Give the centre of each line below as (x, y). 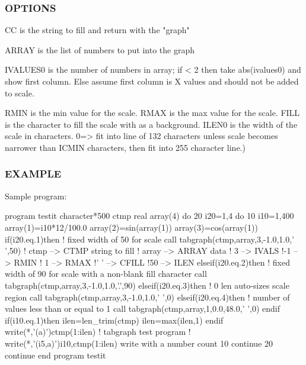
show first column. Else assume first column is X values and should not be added (152, 81)
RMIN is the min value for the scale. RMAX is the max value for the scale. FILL (152, 113)
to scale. (20, 93)
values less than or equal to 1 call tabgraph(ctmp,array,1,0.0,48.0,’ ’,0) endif (142, 309)
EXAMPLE (33, 174)
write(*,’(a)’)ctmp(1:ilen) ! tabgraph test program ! (98, 332)
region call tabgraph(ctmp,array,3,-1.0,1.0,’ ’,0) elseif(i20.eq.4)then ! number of (147, 297)
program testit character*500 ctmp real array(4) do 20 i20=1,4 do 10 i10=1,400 (149, 216)
